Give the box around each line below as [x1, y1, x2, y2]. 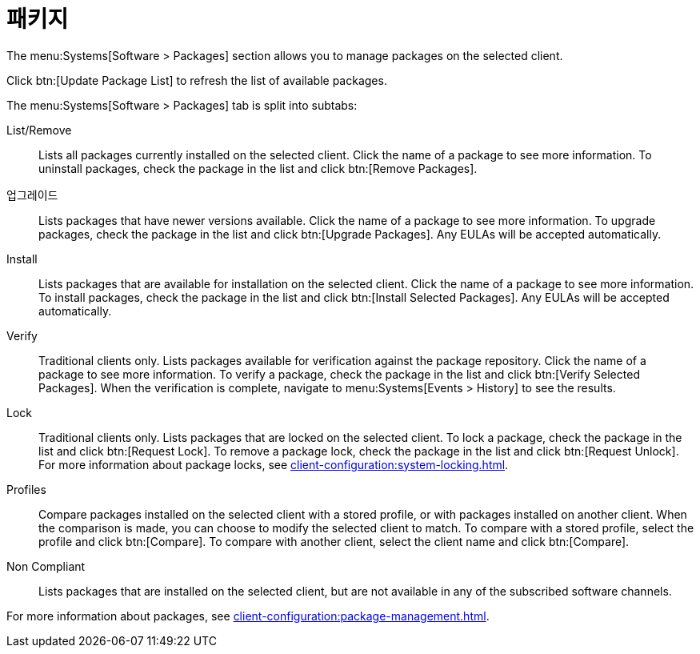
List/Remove [6, 122, 72, 137]
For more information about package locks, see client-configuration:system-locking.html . [38, 457, 509, 471]
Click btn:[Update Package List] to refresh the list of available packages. [6, 73, 387, 87]
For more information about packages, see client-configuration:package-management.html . [6, 608, 490, 623]
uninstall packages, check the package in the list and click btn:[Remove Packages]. [38, 161, 478, 175]
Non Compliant [6, 559, 86, 573]
